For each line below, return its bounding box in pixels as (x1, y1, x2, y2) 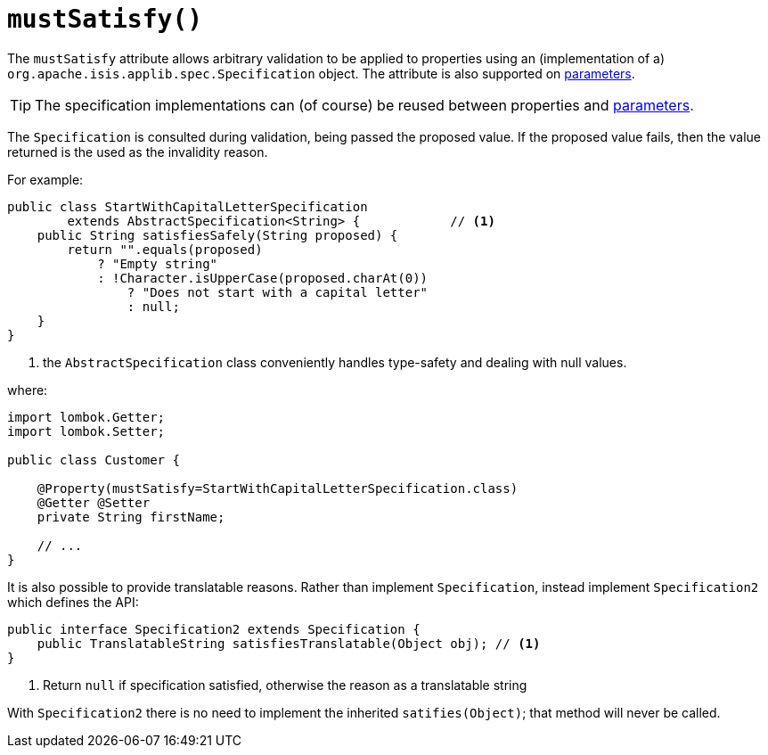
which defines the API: (7, 594, 139, 610)
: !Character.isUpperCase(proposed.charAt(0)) (97, 270, 429, 285)
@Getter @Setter (37, 495, 151, 510)
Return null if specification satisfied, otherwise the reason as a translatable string (43, 677, 527, 693)
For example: (7, 171, 84, 187)
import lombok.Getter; (7, 409, 166, 424)
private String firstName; (37, 509, 225, 524)
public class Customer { (7, 452, 180, 467)
